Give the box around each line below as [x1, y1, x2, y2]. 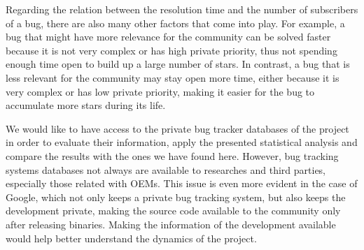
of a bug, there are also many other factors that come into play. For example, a [6, 15, 345, 30]
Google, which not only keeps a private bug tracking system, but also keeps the [6, 189, 346, 204]
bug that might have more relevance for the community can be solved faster [6, 29, 331, 44]
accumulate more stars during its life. [6, 98, 166, 112]
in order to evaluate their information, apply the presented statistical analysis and [6, 135, 358, 149]
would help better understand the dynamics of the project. [6, 230, 257, 245]
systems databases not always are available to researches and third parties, [6, 162, 326, 177]
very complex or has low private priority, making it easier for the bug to [6, 84, 315, 98]
